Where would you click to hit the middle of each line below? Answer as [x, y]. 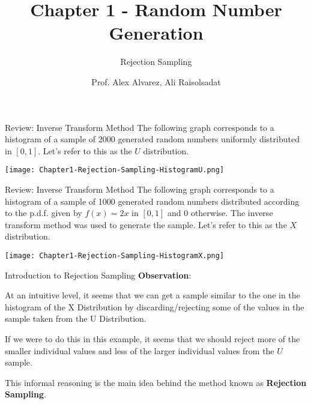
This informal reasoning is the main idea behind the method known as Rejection [156, 382]
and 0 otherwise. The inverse [220, 213]
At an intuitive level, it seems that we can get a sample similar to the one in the [152, 295]
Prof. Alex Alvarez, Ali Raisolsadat [156, 81]
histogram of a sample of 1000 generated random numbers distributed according [152, 201]
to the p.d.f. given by [44, 213]
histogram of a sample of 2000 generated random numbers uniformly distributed [152, 139]
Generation [156, 33]
